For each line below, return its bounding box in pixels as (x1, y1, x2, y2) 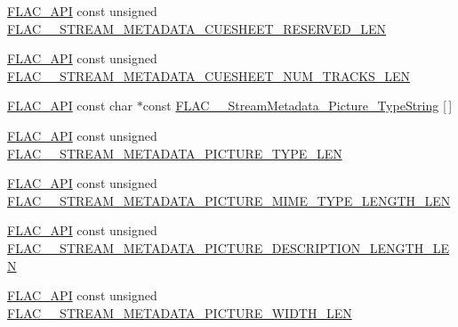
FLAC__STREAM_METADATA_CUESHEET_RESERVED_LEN (7, 19, 387, 37)
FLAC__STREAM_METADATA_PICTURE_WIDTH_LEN (7, 303, 352, 322)
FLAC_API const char (7, 96, 133, 115)
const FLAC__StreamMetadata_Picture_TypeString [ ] (142, 96, 453, 115)
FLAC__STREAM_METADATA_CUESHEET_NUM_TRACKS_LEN (7, 66, 411, 85)
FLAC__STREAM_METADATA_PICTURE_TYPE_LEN (7, 143, 342, 162)
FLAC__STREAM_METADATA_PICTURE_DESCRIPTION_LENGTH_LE (7, 238, 449, 257)
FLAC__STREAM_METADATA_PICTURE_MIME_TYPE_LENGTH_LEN (7, 191, 451, 209)
